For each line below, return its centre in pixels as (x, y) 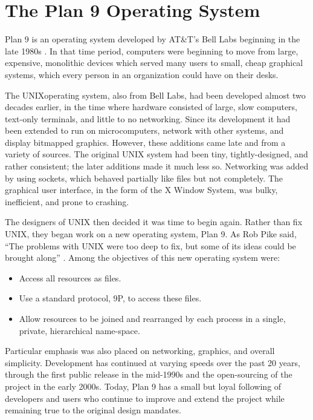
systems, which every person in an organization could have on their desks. (142, 74)
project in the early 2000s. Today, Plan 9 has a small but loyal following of (143, 386)
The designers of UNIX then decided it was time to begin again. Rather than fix (154, 222)
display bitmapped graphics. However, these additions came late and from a (145, 142)
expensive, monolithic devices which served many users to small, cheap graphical (154, 63)
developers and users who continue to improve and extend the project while (145, 398)
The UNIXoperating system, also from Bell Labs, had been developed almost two (155, 95)
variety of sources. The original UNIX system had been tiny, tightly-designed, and (156, 154)
